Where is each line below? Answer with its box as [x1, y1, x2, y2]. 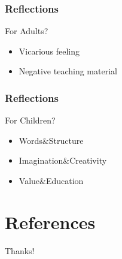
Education [45, 174, 84, 186]
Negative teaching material [19, 65, 117, 77]
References [5, 209, 96, 234]
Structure [48, 134, 84, 146]
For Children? [5, 114, 56, 127]
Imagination [19, 154, 63, 167]
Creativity [69, 154, 107, 167]
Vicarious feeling [19, 44, 80, 57]
